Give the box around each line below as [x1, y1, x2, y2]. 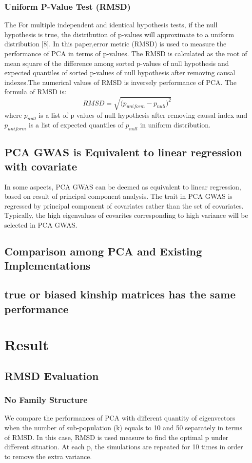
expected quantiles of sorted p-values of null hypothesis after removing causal [4, 67, 235, 78]
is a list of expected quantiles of [28, 120, 123, 130]
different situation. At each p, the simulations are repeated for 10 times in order [4, 442, 243, 452]
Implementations [4, 258, 91, 273]
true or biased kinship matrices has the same [4, 287, 236, 302]
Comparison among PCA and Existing [4, 244, 202, 259]
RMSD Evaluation [4, 368, 99, 383]
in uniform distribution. [140, 120, 211, 130]
